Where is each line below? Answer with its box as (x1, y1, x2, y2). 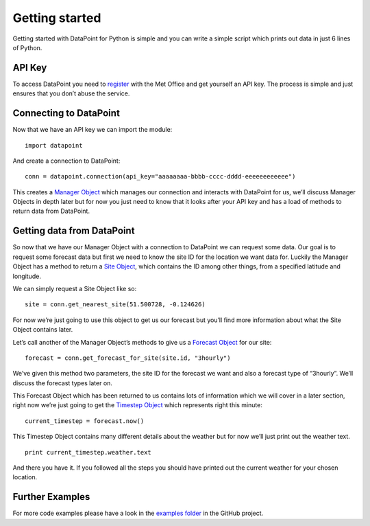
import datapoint (25, 141, 83, 149)
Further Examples (12, 491, 90, 503)
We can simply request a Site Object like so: (12, 284, 137, 293)
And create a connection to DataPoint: (12, 157, 121, 165)
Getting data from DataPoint (12, 225, 135, 237)
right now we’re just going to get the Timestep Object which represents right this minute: (12, 401, 263, 409)
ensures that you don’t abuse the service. (12, 89, 130, 98)
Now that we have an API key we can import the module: (12, 126, 173, 134)
